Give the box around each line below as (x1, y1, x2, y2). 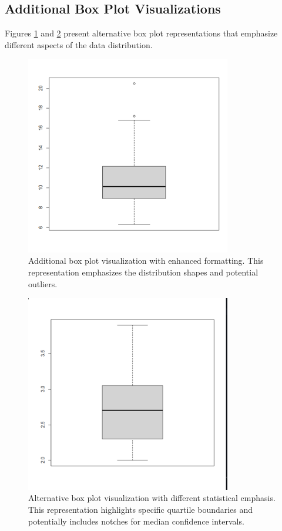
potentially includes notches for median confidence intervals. (28, 515, 244, 527)
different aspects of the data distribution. (5, 38, 153, 51)
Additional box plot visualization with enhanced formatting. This (28, 254, 264, 267)
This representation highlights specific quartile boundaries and (28, 503, 253, 515)
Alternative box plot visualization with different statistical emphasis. (28, 492, 276, 504)
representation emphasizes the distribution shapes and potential (28, 266, 258, 278)
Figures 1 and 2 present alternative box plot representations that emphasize (5, 27, 278, 39)
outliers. (28, 277, 58, 290)
